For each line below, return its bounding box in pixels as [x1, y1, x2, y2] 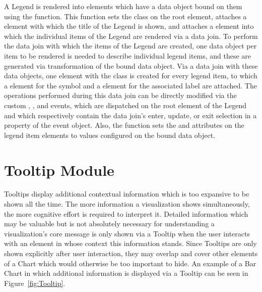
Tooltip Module [4, 159, 114, 180]
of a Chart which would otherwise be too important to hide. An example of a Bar [4, 258, 256, 268]
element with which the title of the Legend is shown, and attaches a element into [4, 21, 254, 31]
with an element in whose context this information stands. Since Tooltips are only [4, 238, 257, 249]
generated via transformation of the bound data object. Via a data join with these [4, 60, 258, 71]
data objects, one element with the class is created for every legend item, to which [4, 70, 257, 81]
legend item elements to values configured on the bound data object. [4, 129, 216, 140]
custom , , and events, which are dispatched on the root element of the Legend [4, 100, 247, 110]
